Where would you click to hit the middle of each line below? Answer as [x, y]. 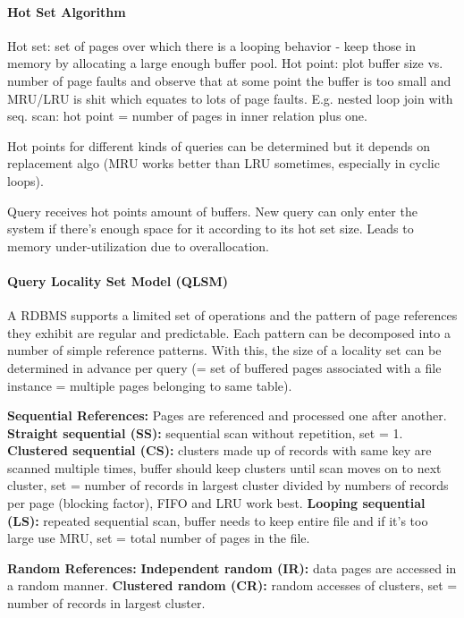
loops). [25, 180]
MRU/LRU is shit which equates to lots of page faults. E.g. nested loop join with [230, 98]
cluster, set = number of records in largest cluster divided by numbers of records [228, 485]
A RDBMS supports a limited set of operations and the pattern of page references [232, 315]
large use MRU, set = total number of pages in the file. [159, 538]
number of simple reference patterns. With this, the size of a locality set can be [224, 350]
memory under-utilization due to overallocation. [138, 246]
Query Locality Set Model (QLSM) [118, 280]
